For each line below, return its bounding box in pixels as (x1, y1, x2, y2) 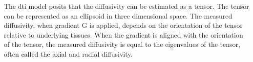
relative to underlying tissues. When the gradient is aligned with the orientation (4, 29, 243, 40)
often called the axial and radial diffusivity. (4, 48, 133, 59)
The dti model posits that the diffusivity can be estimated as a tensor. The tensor (4, 1, 249, 11)
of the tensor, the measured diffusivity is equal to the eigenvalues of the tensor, (4, 39, 240, 49)
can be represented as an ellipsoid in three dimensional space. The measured (4, 10, 232, 21)
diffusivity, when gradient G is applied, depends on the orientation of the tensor (4, 20, 243, 30)
